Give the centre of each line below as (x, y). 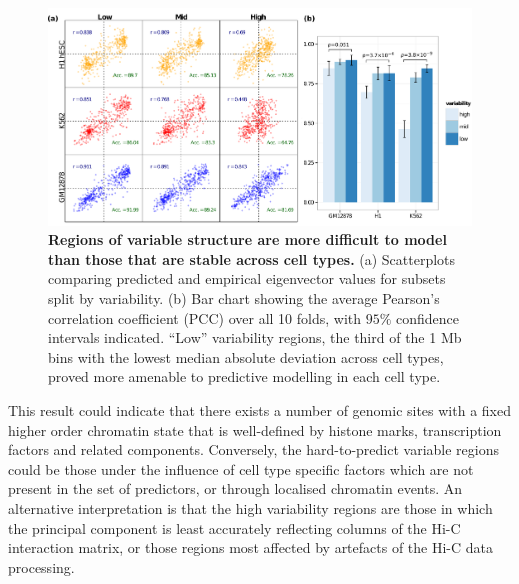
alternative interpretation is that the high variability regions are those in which (250, 507)
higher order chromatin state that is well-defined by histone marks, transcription (255, 429)
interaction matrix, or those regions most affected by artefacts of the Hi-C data (251, 547)
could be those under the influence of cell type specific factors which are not (241, 468)
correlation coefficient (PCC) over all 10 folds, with (205, 317)
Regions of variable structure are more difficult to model (247, 239)
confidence (428, 317)
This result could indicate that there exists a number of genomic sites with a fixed (259, 409)
